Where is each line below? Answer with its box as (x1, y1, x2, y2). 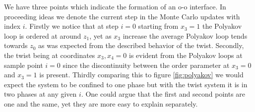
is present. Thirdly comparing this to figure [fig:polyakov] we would (39, 69, 244, 80)
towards (4, 40, 28, 51)
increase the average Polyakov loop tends (123, 30, 248, 41)
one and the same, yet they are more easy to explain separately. (4, 98, 198, 109)
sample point (4, 59, 43, 70)
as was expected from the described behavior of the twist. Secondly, (38, 40, 244, 51)
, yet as (89, 30, 112, 41)
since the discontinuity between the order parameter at (63, 59, 230, 70)
